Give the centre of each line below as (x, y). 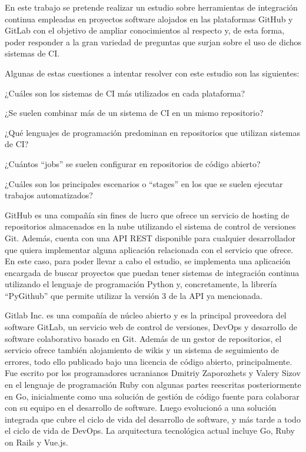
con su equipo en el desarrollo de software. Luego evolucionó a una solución (141, 408)
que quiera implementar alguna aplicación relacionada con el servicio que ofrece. (149, 249)
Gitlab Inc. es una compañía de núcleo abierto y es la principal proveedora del (146, 315)
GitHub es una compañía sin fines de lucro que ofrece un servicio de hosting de (147, 215)
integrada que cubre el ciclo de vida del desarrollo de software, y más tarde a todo (153, 419)
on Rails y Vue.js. (36, 442)
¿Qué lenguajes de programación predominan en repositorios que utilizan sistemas (152, 132)
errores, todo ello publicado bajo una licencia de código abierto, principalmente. (149, 361)
